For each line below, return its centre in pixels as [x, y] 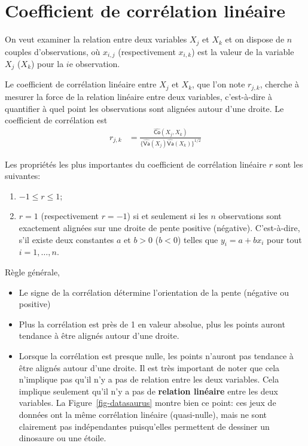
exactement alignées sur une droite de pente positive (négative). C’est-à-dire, [159, 227]
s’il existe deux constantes [66, 239]
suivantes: [23, 176]
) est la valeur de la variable [243, 51]
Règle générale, [32, 271]
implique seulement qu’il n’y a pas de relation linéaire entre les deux [149, 391]
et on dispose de [255, 39]
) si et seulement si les [167, 216]
